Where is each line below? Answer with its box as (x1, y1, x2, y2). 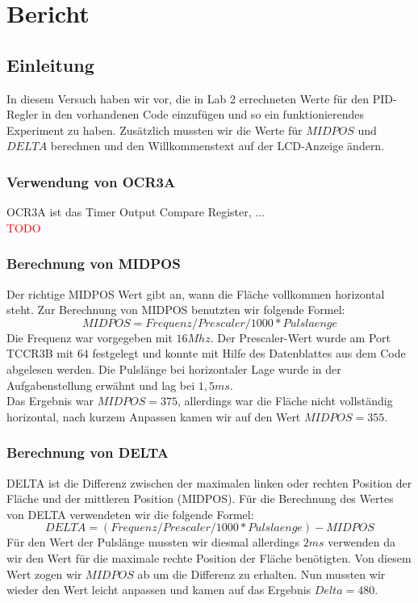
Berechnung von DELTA (6, 442, 169, 463)
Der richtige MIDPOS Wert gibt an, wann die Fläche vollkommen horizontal (6, 285, 385, 302)
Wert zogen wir (6, 565, 82, 582)
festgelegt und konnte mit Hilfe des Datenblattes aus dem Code (92, 345, 406, 362)
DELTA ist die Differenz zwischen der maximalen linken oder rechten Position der (6, 474, 412, 491)
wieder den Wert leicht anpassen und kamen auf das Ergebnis (6, 581, 311, 598)
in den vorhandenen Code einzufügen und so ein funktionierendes (41, 106, 365, 123)
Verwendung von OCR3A (6, 171, 176, 191)
